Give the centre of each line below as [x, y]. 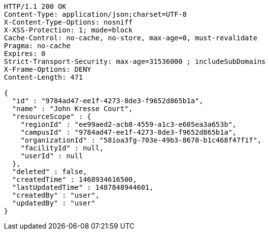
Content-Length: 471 [44, 77]
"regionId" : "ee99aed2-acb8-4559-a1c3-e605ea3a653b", [129, 124]
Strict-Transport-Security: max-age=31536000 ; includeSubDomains [135, 61]
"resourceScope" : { [52, 117]
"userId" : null [52, 156]
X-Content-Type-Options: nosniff [68, 22]
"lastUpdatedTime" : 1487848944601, [83, 187]
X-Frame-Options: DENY [48, 69]
